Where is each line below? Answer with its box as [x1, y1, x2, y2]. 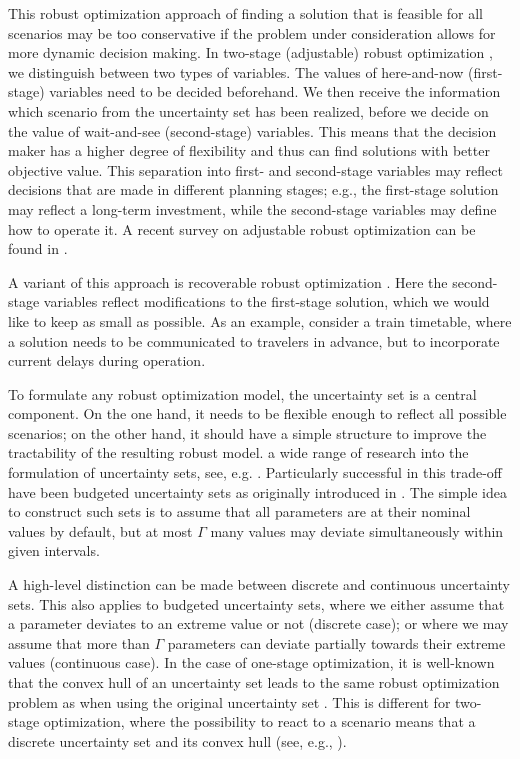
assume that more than [8, 632, 150, 653]
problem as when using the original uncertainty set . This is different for [8, 691, 451, 712]
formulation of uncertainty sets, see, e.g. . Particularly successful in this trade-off [8, 462, 503, 483]
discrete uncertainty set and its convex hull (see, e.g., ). [8, 730, 347, 751]
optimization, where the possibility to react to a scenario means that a [43, 711, 476, 732]
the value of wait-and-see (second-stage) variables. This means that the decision [8, 120, 497, 141]
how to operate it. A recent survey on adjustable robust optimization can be [8, 218, 476, 239]
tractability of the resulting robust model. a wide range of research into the [8, 442, 469, 463]
